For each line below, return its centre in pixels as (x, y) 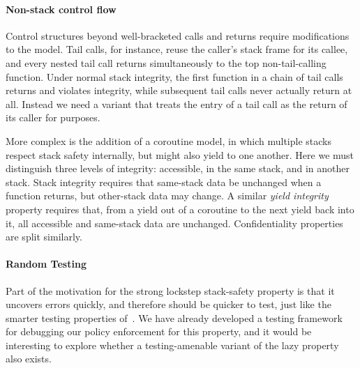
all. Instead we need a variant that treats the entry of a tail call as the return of (177, 103)
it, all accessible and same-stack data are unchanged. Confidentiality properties (174, 223)
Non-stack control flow (61, 9)
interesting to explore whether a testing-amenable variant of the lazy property (172, 345)
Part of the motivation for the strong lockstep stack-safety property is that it (170, 290)
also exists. (29, 359)
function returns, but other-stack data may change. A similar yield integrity (167, 195)
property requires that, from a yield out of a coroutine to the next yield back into (180, 209)
